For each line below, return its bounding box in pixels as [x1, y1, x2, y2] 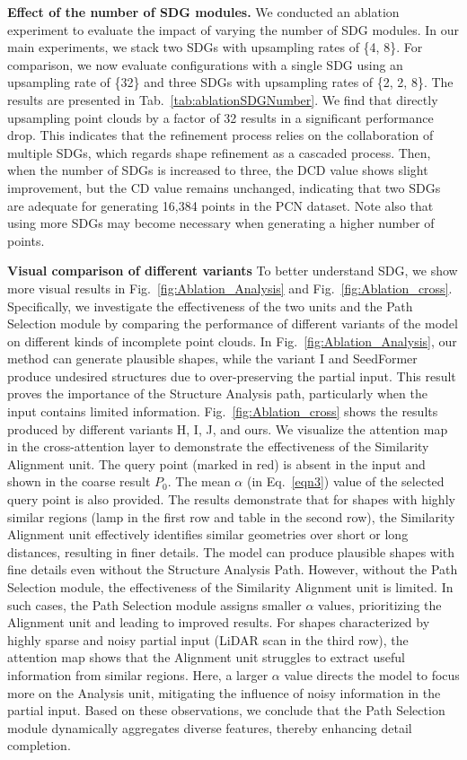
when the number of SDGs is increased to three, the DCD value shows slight [7, 161, 428, 179]
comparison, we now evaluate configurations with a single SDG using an [7, 55, 403, 74]
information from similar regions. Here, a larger [7, 665, 269, 684]
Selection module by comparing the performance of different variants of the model [7, 314, 458, 333]
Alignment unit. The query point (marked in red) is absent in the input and [7, 454, 426, 473]
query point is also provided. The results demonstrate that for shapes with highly [7, 490, 455, 509]
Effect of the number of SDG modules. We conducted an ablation [7, 3, 400, 21]
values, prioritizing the [318, 595, 442, 614]
